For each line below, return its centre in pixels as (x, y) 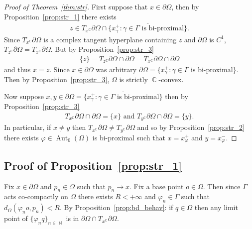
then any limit (216, 207)
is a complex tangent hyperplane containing (110, 39)
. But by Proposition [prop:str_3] (102, 49)
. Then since (222, 186)
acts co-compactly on (36, 196)
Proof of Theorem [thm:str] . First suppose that (76, 6)
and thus (17, 69)
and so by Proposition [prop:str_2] (191, 127)
